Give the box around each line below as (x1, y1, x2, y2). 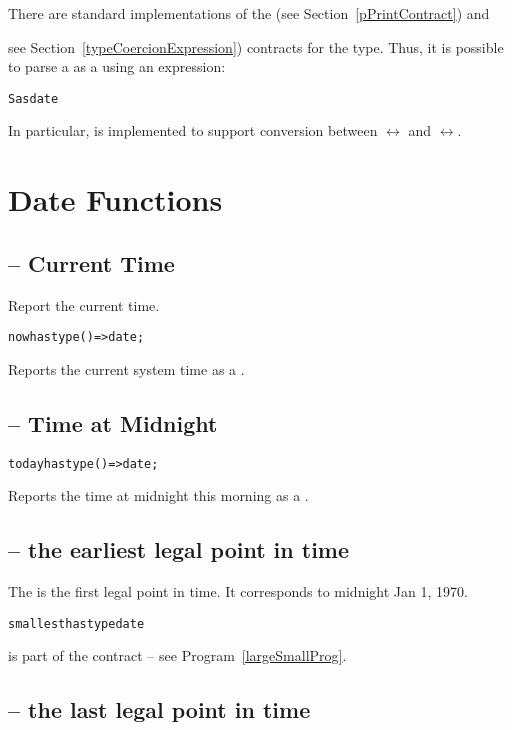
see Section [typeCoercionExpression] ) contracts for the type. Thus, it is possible (8, 36, 504, 57)
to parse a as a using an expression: (8, 56, 226, 77)
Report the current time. (8, 294, 160, 315)
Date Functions (8, 179, 223, 220)
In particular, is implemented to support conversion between (8, 120, 378, 141)
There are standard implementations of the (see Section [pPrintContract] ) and (8, 3, 490, 23)
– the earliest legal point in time (8, 534, 350, 565)
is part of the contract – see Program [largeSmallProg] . (8, 645, 347, 666)
